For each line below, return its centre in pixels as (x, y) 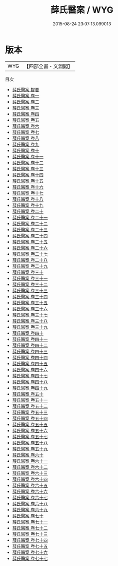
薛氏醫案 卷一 (26, 95)
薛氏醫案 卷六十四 (30, 479)
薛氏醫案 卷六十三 (30, 473)
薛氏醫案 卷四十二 (30, 345)
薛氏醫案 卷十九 (28, 205)
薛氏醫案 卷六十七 (30, 497)
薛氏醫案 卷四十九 (30, 388)
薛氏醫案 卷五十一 (30, 400)
